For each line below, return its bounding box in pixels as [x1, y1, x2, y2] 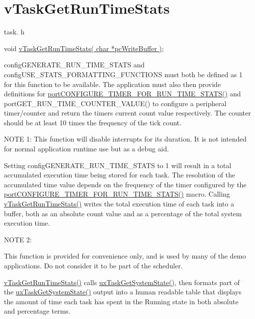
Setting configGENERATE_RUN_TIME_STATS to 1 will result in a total [4, 160, 231, 170]
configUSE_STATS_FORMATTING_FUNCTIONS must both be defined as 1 [4, 69, 243, 79]
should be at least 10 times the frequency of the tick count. [4, 117, 181, 127]
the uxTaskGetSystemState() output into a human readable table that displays [4, 287, 242, 297]
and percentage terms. [4, 306, 71, 316]
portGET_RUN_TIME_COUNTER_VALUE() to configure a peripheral [4, 98, 227, 108]
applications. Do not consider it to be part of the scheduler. [4, 261, 183, 270]
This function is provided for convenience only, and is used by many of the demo [4, 251, 246, 261]
